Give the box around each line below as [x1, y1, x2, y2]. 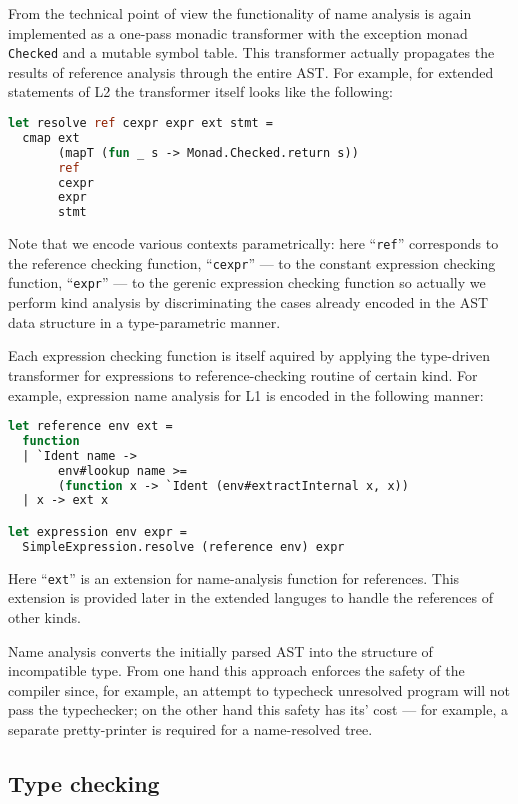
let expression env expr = [8, 525, 187, 539]
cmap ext [22, 130, 80, 145]
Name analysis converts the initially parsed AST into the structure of [8, 640, 433, 661]
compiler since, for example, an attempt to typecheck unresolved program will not [8, 679, 510, 700]
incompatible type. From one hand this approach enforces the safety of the [8, 660, 465, 681]
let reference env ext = [8, 419, 173, 434]
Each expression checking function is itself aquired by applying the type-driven [8, 345, 491, 366]
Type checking [8, 767, 160, 798]
